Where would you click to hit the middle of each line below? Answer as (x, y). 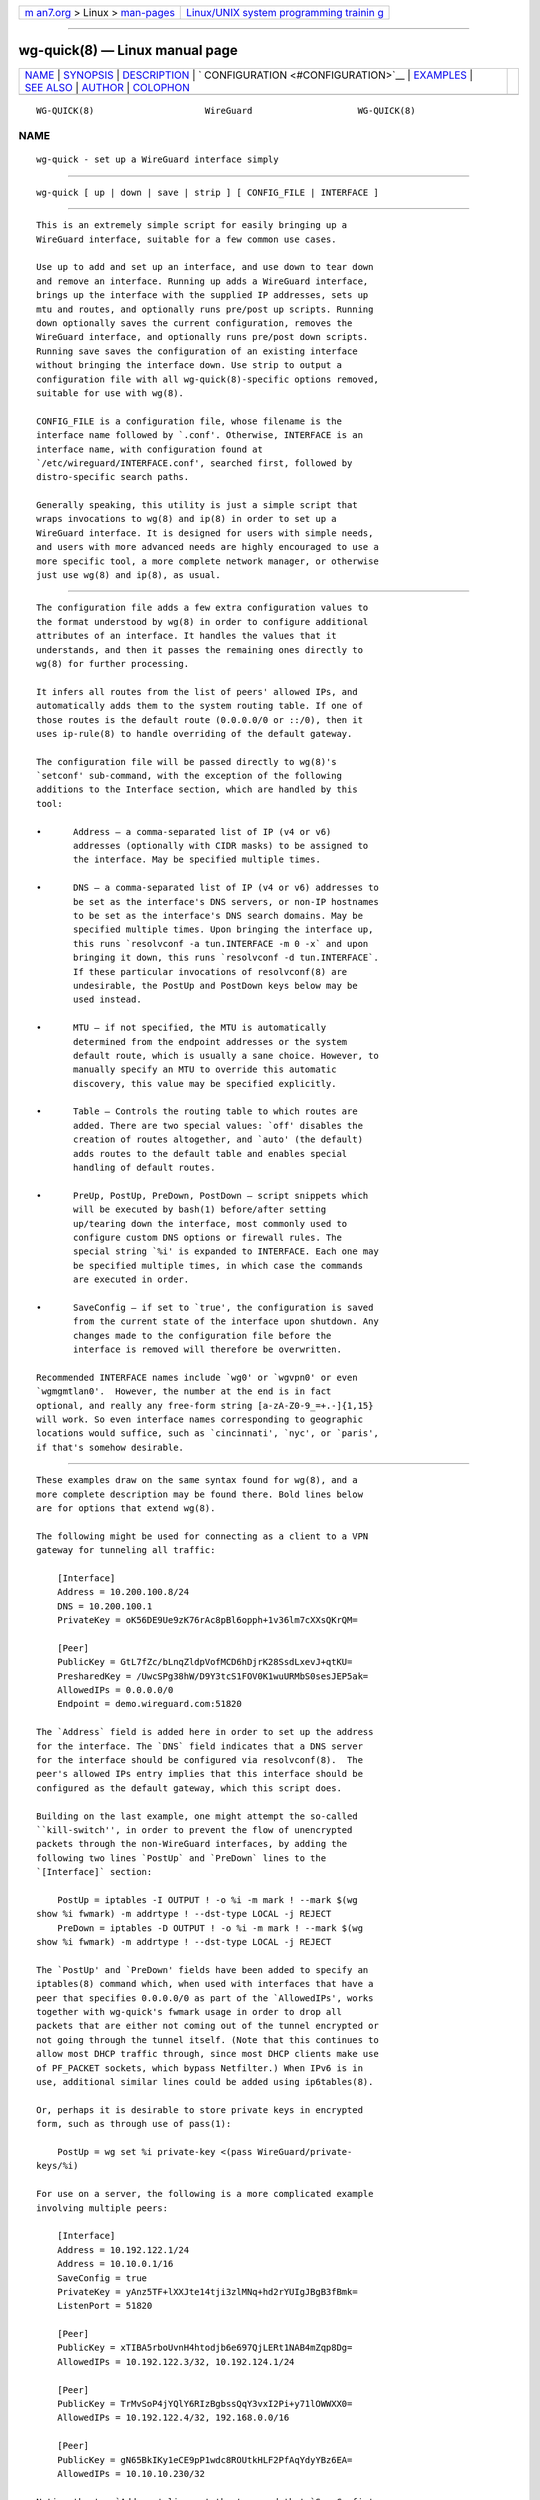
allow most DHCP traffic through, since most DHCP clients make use (207, 2054)
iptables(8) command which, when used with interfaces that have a (205, 1984)
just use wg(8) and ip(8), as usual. (129, 575)
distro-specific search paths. (113, 477)
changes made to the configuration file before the (202, 1335)
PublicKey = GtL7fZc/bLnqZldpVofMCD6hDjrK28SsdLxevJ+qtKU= (204, 1662)
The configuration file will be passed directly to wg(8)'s (186, 761)
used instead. (107, 999)
